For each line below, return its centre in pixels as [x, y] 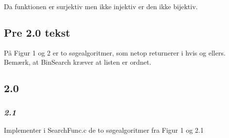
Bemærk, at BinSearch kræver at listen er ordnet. [78, 62]
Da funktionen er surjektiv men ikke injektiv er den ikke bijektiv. [101, 6]
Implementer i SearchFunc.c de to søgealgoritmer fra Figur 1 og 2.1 [104, 130]
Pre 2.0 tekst [37, 32]
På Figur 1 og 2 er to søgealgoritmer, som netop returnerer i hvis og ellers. [115, 52]
